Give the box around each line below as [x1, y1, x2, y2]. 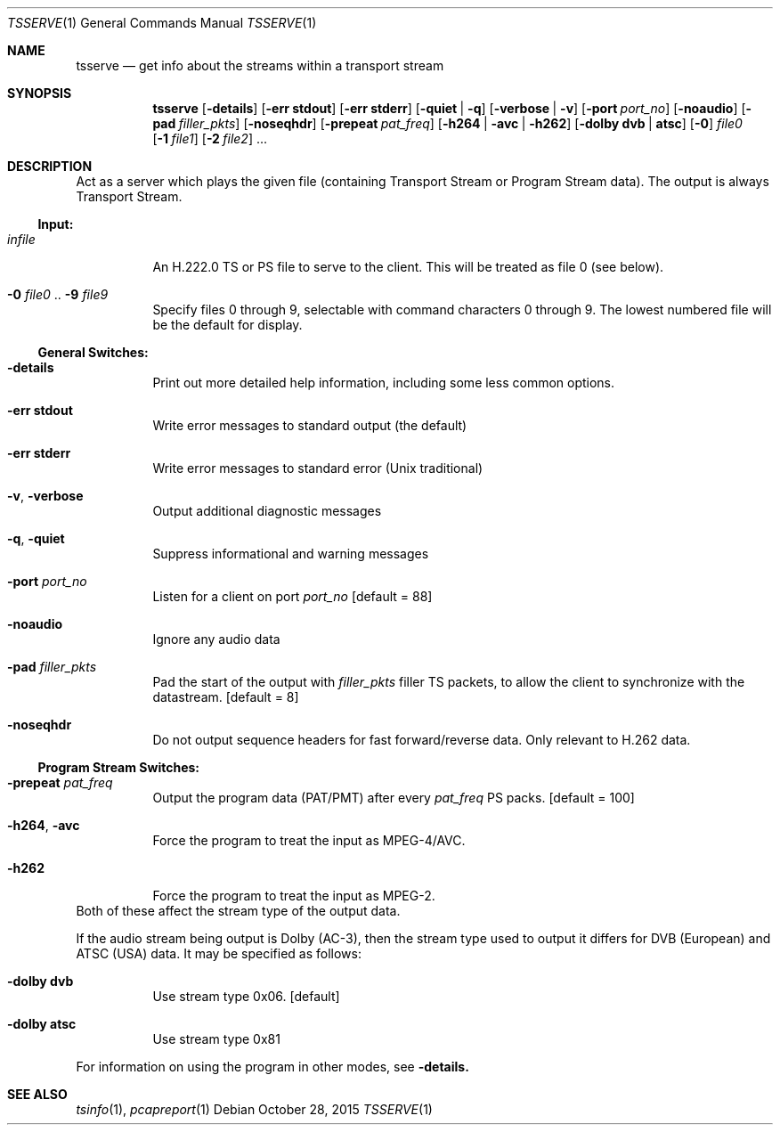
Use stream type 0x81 [152, 1031, 280, 1046]
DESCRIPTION [7, 159, 93, 174]
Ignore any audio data [152, 631, 280, 647]
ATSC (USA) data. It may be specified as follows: [76, 946, 362, 961]
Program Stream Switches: [37, 760, 199, 775]
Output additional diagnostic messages [152, 503, 382, 518]
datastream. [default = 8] [152, 689, 299, 704]
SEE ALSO [7, 1087, 68, 1102]
